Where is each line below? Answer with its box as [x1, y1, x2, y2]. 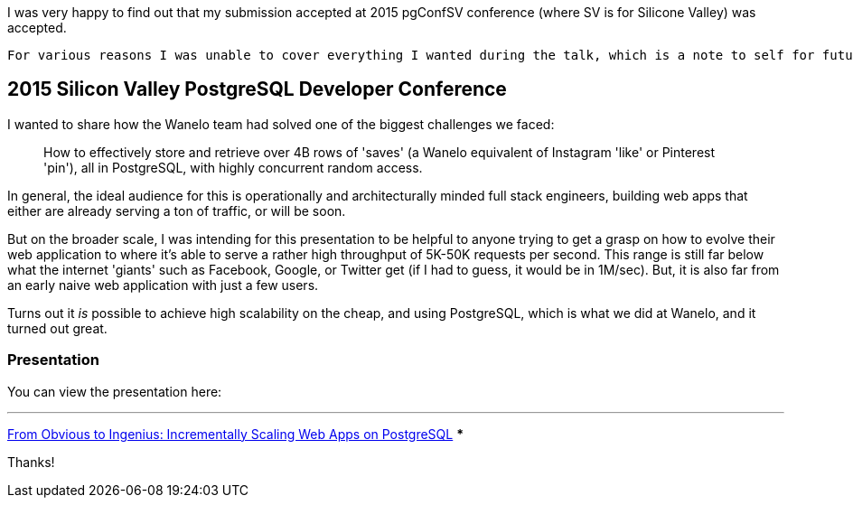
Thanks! [7, 454, 55, 470]
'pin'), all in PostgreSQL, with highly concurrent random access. [43, 159, 423, 175]
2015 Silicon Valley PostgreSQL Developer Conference [7, 78, 507, 101]
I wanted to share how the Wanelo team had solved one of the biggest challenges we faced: [7, 116, 555, 132]
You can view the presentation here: [7, 383, 222, 399]
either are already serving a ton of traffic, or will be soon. [7, 202, 346, 219]
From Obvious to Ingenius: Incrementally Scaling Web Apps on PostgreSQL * [7, 426, 464, 442]
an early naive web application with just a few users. [7, 276, 319, 293]
